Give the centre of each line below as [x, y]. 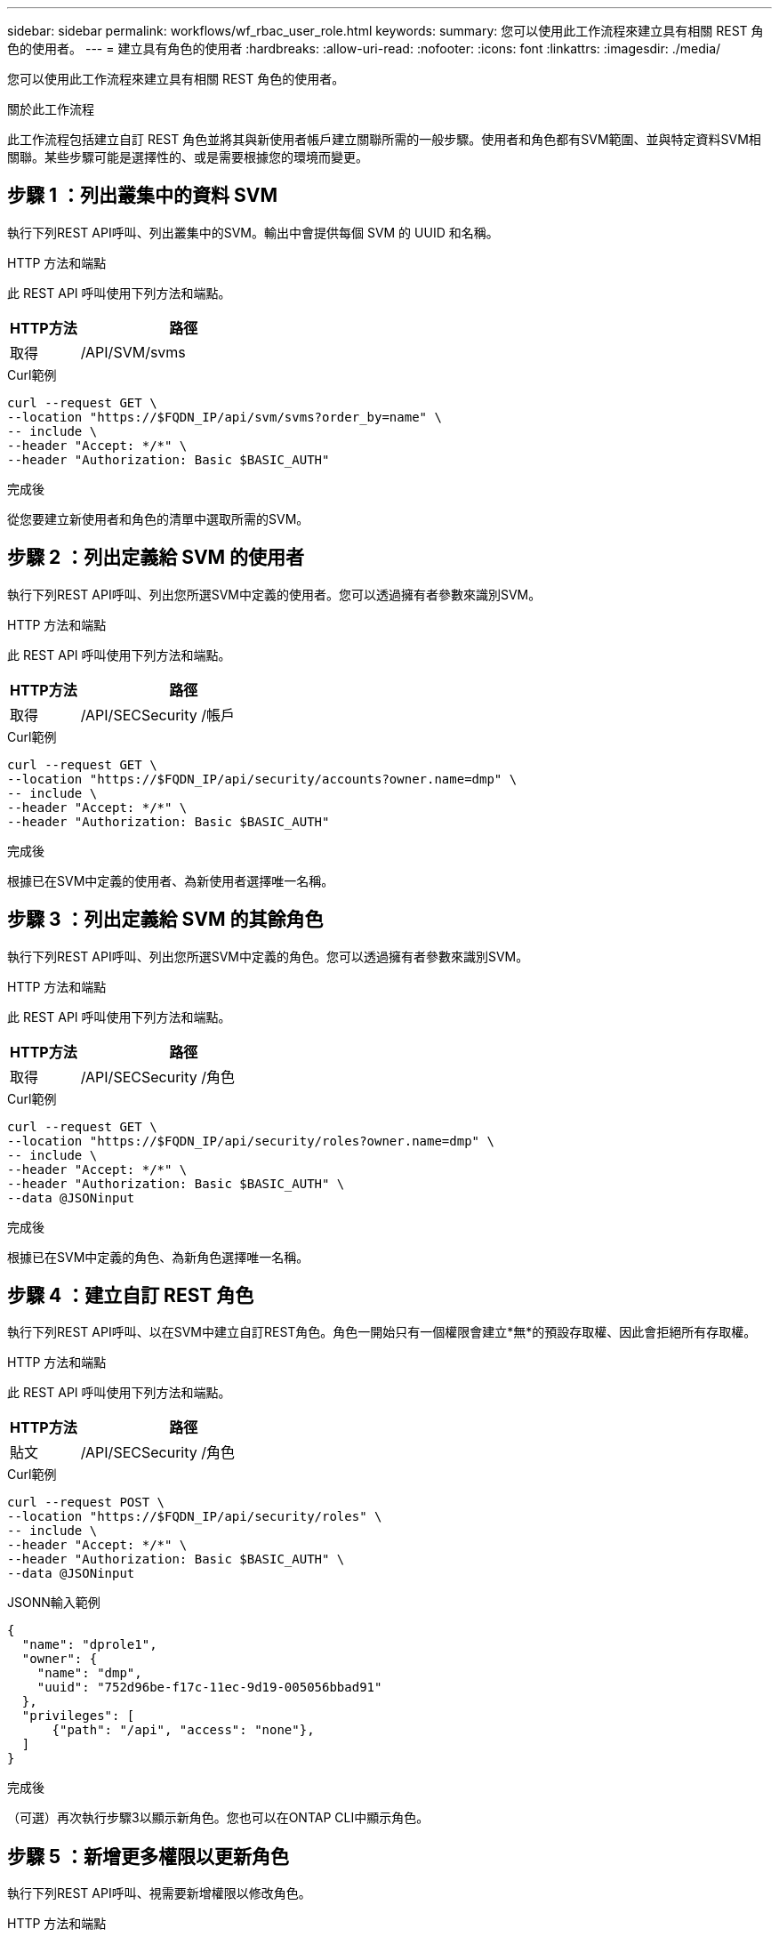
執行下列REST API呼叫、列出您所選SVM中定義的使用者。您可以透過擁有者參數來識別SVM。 [274, 594]
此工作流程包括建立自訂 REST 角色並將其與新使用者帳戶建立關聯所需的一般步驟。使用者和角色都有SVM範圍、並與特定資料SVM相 [384, 139]
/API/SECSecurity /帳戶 [158, 715]
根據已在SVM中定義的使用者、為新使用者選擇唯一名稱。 [171, 880]
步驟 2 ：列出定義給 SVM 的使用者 [156, 558]
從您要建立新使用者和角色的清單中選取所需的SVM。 [158, 518]
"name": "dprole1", [89, 1645]
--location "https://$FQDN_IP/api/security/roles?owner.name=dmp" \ [251, 1141]
